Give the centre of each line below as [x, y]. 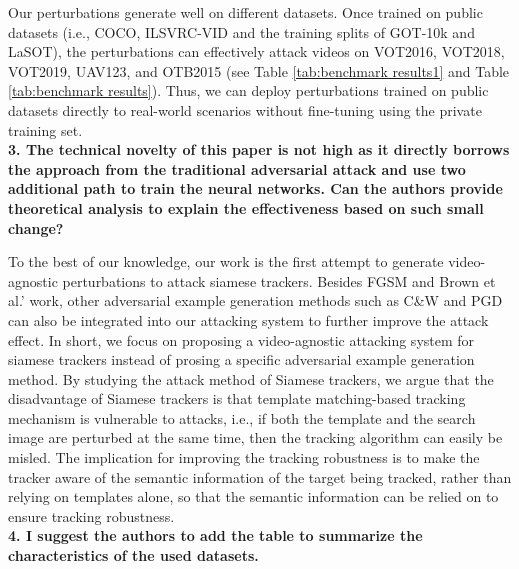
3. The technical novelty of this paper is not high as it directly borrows [259, 149]
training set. [45, 129]
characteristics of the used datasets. [133, 555]
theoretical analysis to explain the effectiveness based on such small [246, 207]
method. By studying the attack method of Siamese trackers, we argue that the [251, 378]
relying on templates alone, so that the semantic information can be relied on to [253, 496]
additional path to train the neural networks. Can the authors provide [255, 188]
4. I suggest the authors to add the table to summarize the [215, 535]
